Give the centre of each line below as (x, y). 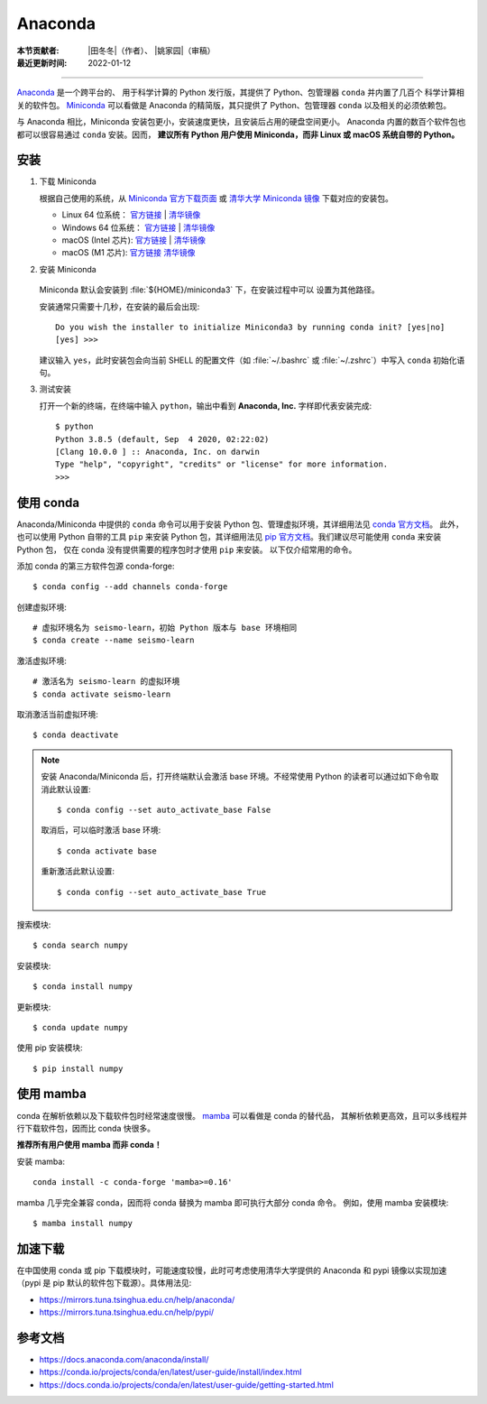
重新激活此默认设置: (78, 872)
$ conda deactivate (76, 735)
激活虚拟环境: (42, 660)
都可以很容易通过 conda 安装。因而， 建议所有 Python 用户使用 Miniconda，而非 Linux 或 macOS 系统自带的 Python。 (238, 134)
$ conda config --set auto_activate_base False (164, 809)
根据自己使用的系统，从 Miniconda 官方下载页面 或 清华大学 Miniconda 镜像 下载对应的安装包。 (216, 198)
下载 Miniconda (68, 181)
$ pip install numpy (78, 1068)
